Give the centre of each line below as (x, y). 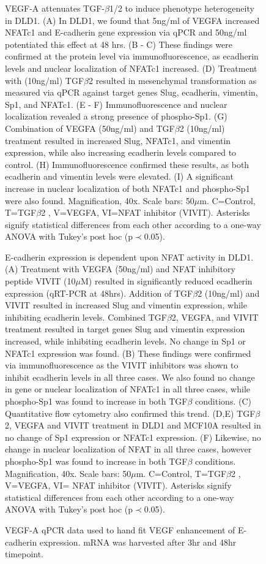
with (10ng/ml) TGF (45, 80)
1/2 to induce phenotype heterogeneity (182, 8)
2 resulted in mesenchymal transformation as (172, 80)
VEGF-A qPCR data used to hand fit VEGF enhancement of (120, 529)
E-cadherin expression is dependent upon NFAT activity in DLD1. (129, 257)
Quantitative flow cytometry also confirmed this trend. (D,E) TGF (130, 413)
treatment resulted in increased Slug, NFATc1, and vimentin (118, 140)
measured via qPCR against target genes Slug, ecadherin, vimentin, (131, 92)
